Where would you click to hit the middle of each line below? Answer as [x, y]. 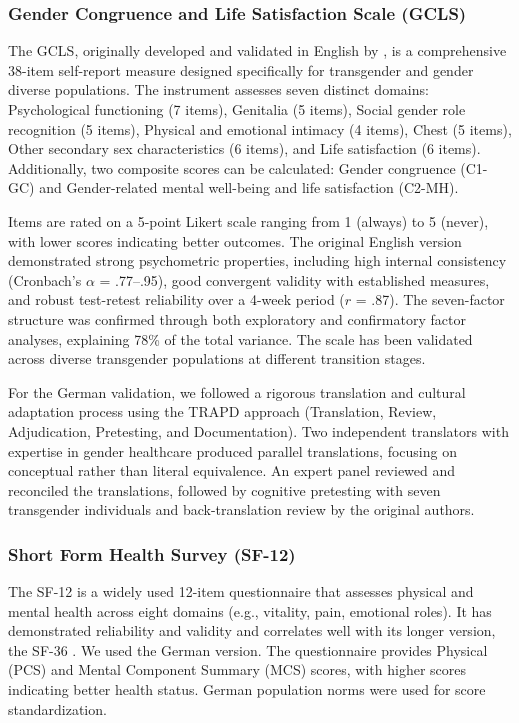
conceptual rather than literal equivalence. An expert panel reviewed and [232, 470]
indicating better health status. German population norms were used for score [247, 689]
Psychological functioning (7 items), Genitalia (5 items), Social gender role [237, 109]
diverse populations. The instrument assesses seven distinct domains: [218, 89]
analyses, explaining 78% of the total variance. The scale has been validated [240, 338]
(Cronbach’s [45, 279]
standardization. [57, 708]
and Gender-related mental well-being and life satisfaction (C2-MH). [249, 187]
